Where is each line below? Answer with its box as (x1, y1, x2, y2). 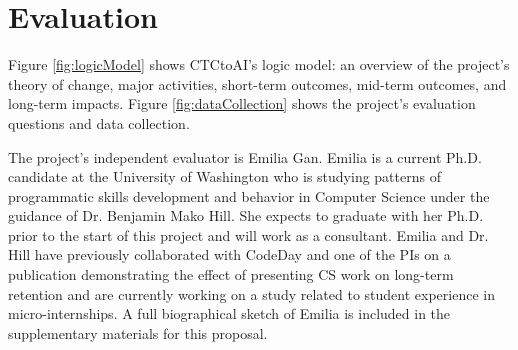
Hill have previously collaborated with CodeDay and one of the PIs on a (8, 244, 451, 265)
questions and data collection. (8, 112, 190, 133)
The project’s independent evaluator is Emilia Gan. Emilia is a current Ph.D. (8, 146, 482, 167)
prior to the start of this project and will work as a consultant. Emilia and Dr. (8, 224, 489, 245)
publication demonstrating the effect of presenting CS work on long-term (8, 264, 454, 285)
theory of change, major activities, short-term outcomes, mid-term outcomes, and (8, 73, 507, 94)
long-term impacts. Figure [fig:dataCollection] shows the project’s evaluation (8, 93, 476, 114)
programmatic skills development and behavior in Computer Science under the (8, 185, 490, 206)
